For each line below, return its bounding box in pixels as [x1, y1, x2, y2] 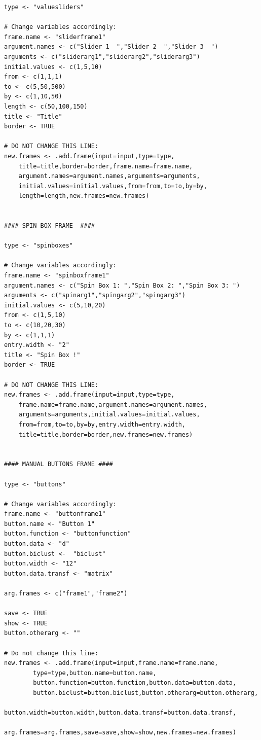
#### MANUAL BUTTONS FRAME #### [4, 461, 113, 468]
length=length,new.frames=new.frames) [18, 192, 150, 200]
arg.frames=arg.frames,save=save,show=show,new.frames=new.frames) [4, 729, 237, 736]
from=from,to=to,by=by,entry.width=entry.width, [18, 420, 185, 428]
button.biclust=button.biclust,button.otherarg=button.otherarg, [33, 689, 258, 696]
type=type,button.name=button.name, [33, 669, 157, 677]
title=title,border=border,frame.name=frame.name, [18, 162, 193, 170]
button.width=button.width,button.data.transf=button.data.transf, [4, 709, 237, 717]
